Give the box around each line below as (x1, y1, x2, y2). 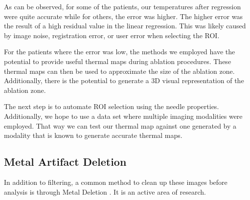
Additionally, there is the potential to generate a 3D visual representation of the (4, 75, 244, 86)
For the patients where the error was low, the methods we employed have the (4, 46, 235, 57)
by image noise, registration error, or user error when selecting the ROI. (4, 30, 220, 40)
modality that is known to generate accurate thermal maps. (4, 130, 182, 140)
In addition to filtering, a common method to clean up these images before (4, 177, 227, 187)
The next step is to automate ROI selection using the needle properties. (4, 101, 219, 111)
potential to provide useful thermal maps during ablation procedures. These (4, 56, 231, 66)
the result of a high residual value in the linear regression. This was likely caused (4, 21, 246, 31)
